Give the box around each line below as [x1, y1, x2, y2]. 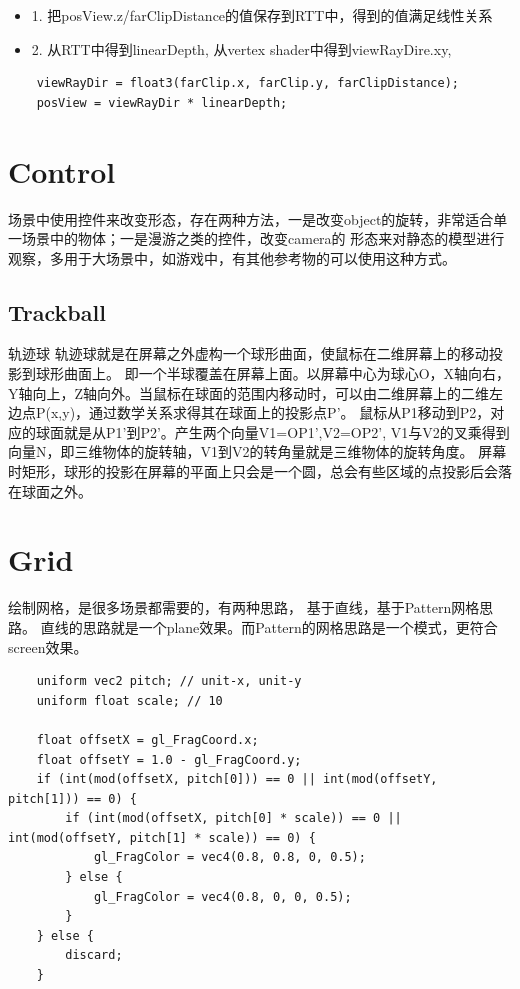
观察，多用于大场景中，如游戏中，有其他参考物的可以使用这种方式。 [8, 247, 456, 268]
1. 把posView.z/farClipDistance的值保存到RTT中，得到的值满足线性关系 [31, 5, 493, 25]
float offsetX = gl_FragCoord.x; [36, 732, 259, 747]
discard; [65, 948, 123, 963]
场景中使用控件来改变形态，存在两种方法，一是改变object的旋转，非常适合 [8, 208, 494, 229]
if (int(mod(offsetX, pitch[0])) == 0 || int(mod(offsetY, [36, 772, 438, 787]
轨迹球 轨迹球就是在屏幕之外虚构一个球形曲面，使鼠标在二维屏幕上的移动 [8, 343, 489, 364]
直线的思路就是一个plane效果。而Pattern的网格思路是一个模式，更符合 [40, 616, 498, 637]
